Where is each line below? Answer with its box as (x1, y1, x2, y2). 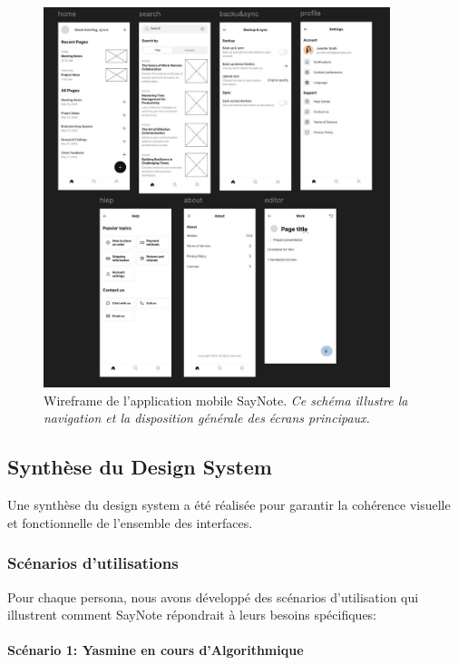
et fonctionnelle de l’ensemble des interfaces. (7, 513, 253, 532)
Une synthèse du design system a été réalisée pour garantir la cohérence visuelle (7, 495, 451, 514)
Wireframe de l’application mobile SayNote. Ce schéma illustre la (44, 390, 408, 409)
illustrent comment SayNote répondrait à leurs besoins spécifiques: (7, 605, 377, 624)
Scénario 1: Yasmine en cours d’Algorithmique (7, 641, 304, 660)
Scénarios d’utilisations (7, 552, 179, 574)
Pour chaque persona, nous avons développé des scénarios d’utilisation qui (7, 587, 419, 606)
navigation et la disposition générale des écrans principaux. (44, 408, 370, 427)
